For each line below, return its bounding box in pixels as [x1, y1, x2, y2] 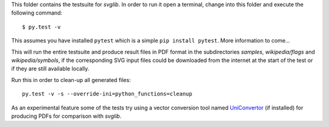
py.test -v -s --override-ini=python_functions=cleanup [22, 91, 193, 97]
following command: [11, 9, 63, 16]
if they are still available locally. [11, 65, 90, 72]
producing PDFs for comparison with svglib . [11, 112, 122, 120]
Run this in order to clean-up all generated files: [11, 76, 131, 83]
